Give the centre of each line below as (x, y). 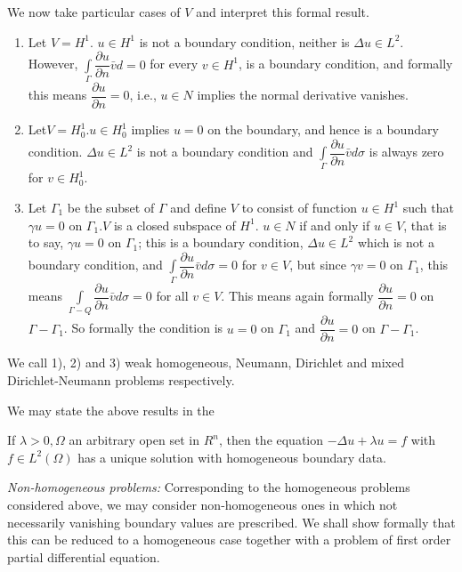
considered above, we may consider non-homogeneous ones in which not (203, 505)
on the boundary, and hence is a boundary (323, 129)
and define (199, 208)
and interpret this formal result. (283, 12)
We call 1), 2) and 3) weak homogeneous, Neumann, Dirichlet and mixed (206, 363)
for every (174, 64)
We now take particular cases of (94, 12)
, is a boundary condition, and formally (345, 64)
